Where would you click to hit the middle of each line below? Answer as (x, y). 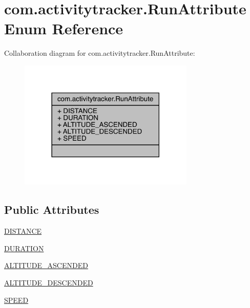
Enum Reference (64, 28)
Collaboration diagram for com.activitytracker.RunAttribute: (100, 53)
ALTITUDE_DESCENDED (49, 282)
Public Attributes (52, 210)
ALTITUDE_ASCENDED (46, 265)
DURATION (24, 248)
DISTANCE (23, 231)
